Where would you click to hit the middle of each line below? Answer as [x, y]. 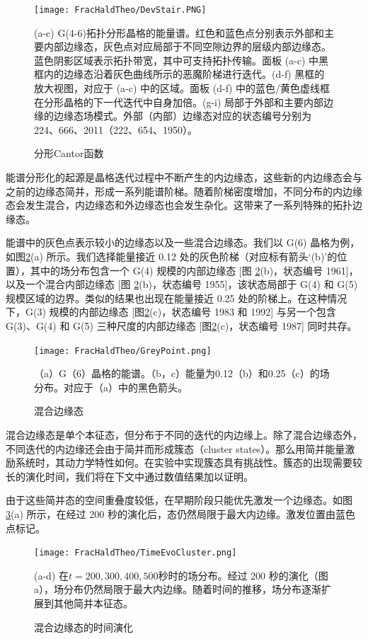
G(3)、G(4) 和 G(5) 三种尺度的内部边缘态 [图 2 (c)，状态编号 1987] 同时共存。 [182, 325]
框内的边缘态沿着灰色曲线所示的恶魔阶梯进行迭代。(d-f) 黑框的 [179, 74]
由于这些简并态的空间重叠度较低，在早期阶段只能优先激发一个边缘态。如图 [179, 500]
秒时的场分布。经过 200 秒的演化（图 [243, 575]
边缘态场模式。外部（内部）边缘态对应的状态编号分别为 [182, 116]
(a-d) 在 [51, 575]
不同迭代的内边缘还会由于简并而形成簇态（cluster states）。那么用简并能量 [176, 448]
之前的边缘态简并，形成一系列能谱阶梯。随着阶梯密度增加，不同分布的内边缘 [184, 191]
